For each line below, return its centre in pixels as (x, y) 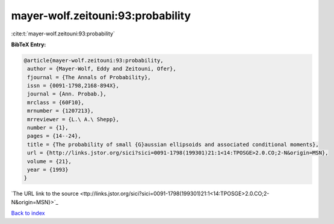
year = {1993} (48, 170)
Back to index (28, 213)
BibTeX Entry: (29, 44)
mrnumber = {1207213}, (61, 111)
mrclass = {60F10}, (56, 102)
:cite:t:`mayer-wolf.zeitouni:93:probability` (63, 34)
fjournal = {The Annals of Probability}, (89, 77)
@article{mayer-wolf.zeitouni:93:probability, (94, 60)
